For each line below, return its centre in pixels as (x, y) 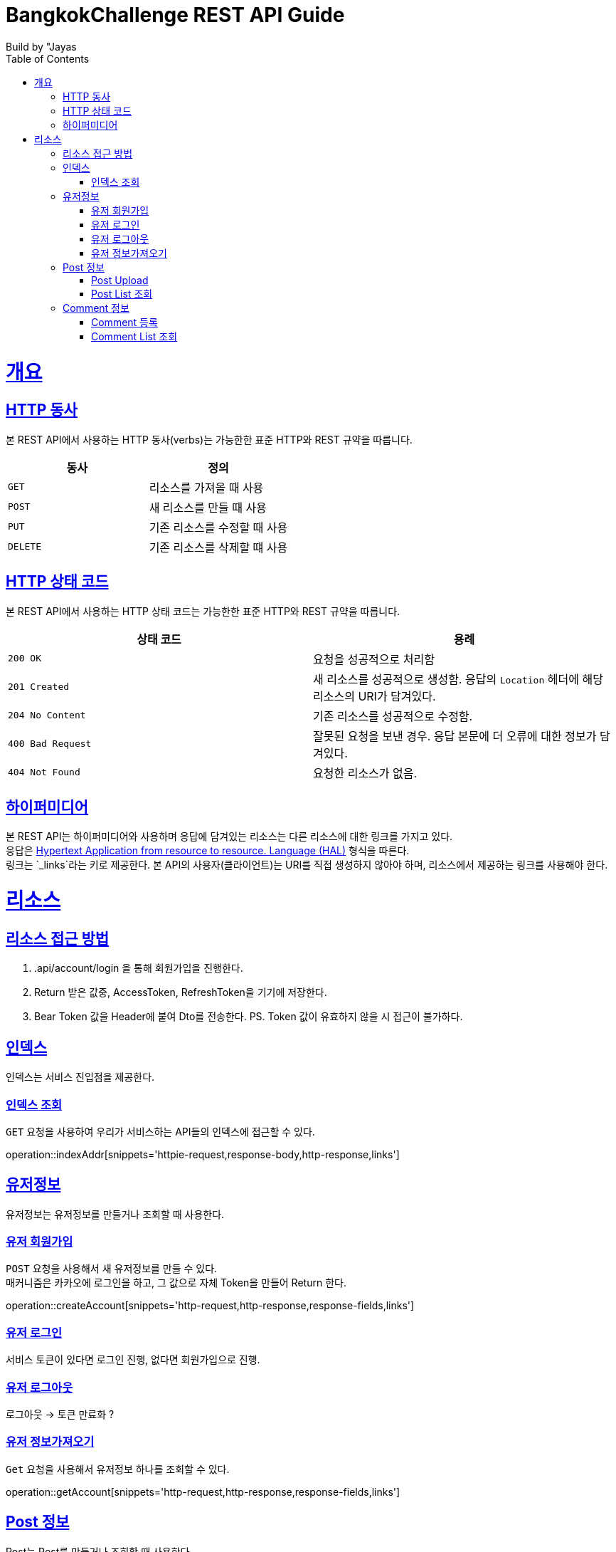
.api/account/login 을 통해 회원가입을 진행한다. (139, 968)
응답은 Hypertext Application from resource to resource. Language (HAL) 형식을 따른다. (208, 851)
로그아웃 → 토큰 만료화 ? (60, 1414)
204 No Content (47, 715)
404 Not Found (44, 772)
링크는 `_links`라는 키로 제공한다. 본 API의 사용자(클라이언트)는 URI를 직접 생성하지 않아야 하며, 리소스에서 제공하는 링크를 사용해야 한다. (307, 865)
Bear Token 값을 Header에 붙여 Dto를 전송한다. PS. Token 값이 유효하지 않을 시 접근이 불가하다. (249, 1017)
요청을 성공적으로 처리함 (374, 659)
